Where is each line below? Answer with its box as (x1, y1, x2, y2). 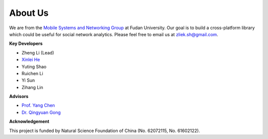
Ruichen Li (21, 70, 43, 76)
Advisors (9, 93, 29, 99)
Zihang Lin (21, 84, 43, 90)
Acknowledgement (9, 119, 50, 125)
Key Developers (9, 41, 43, 46)
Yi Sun (21, 77, 35, 84)
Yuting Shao (21, 63, 47, 69)
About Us (9, 7, 49, 18)
